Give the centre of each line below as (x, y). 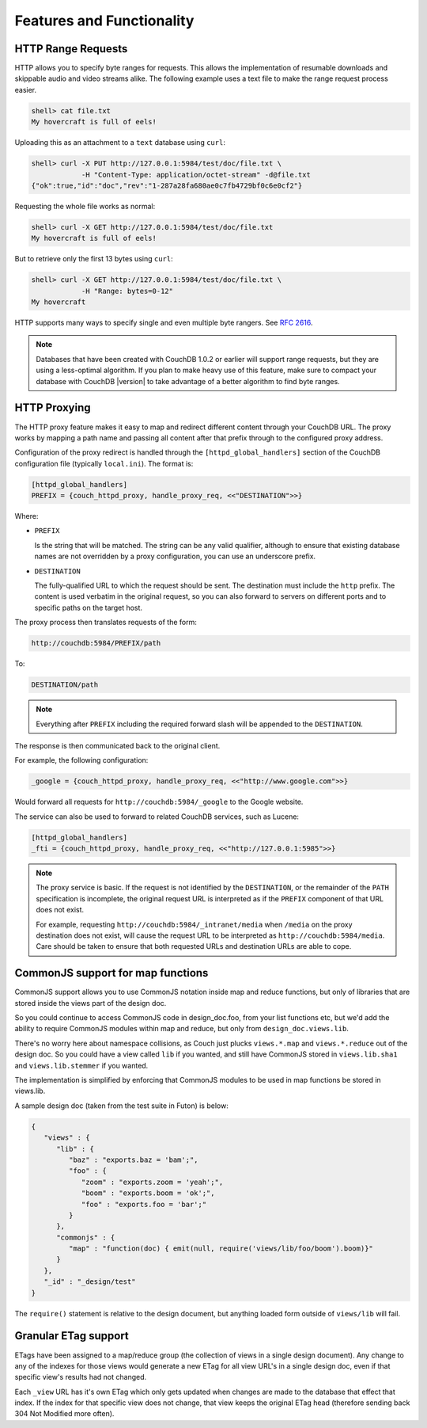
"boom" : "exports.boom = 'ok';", (148, 1193)
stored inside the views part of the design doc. (91, 1003)
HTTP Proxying (53, 408)
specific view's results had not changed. (80, 1377)
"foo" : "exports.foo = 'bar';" (144, 1204)
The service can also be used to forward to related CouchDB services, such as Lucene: (157, 817)
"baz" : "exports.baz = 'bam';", (133, 1160)
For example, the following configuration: (81, 760)
